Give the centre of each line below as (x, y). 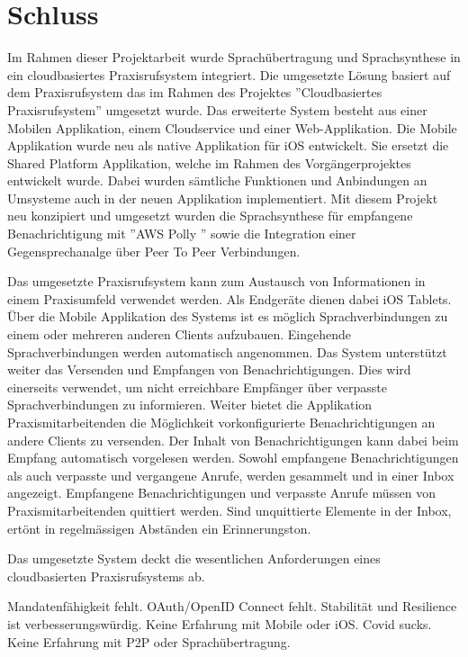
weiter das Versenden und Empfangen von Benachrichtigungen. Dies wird (209, 369)
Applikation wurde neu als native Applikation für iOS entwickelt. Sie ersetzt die (228, 145)
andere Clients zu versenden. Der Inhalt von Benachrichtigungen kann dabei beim (233, 440)
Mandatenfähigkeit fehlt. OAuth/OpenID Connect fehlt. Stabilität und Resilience (232, 606)
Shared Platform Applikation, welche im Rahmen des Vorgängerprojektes (209, 162)
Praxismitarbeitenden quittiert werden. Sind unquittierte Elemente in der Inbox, (229, 510)
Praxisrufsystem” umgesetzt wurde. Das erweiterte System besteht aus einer (217, 109)
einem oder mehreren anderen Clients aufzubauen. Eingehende (179, 334)
